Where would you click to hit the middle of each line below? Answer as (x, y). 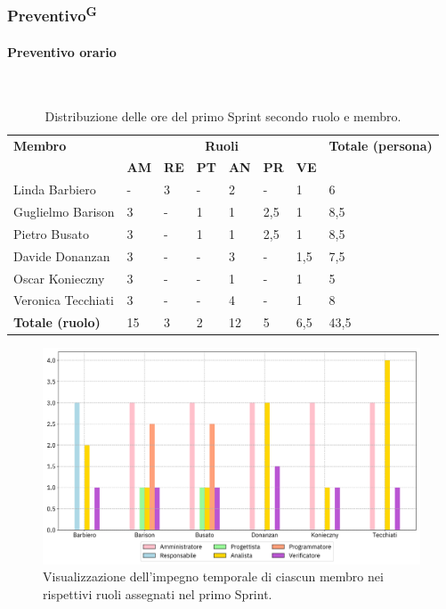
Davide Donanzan (62, 255)
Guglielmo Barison (64, 212)
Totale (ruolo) (57, 322)
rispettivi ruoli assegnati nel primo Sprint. (158, 593)
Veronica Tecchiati (64, 300)
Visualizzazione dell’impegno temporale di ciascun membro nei (213, 576)
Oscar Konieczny (59, 278)
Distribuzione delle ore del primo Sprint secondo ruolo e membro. (223, 115)
